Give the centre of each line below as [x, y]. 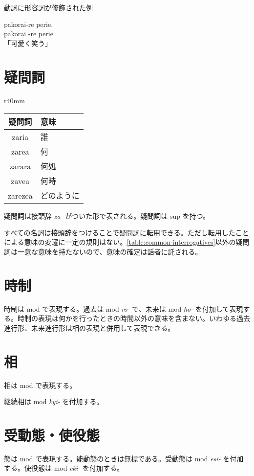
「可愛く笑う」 [28, 43]
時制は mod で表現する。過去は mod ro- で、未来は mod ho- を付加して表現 [124, 308]
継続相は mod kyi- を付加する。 [54, 401]
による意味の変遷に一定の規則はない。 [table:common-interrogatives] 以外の [120, 242]
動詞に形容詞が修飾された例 [48, 7]
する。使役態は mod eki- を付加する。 [64, 468]
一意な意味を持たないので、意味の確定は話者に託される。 [110, 251]
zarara [20, 166]
